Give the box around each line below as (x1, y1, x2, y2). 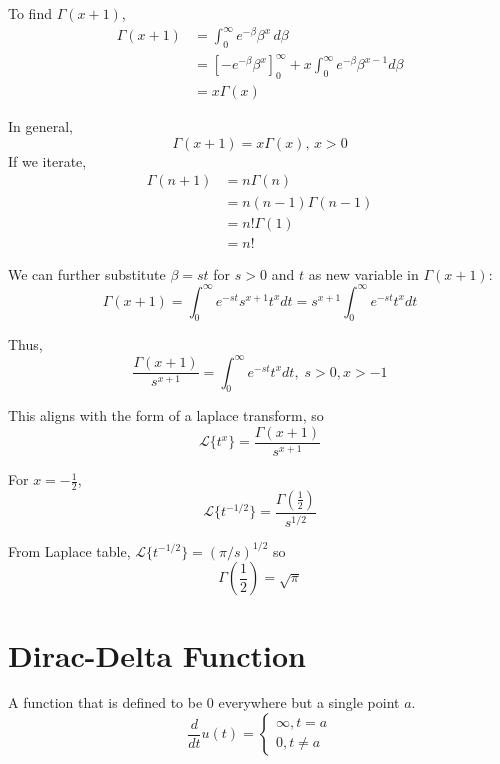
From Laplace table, (8, 540, 131, 561)
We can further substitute (8, 263, 166, 284)
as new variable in (308, 263, 419, 284)
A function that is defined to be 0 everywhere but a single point (8, 692, 400, 713)
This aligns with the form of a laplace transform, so (8, 405, 324, 426)
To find (8, 3, 52, 23)
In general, (8, 116, 73, 137)
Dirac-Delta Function (8, 634, 306, 675)
